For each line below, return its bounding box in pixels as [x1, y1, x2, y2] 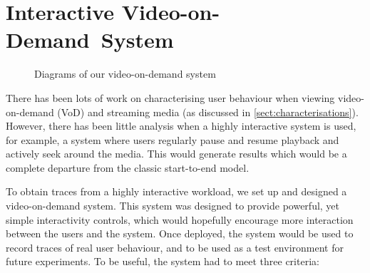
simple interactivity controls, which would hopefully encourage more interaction [6, 212, 354, 227]
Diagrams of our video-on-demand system [34, 66, 216, 81]
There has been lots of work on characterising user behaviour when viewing [6, 90, 335, 105]
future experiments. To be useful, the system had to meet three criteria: [6, 254, 319, 269]
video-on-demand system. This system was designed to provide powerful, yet [6, 198, 340, 213]
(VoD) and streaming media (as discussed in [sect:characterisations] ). [57, 104, 359, 119]
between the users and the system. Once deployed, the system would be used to [6, 226, 354, 241]
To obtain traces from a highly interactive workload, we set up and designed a [6, 184, 347, 199]
